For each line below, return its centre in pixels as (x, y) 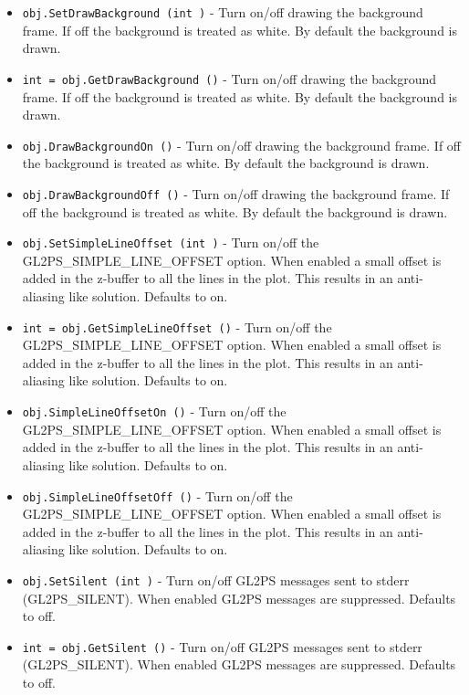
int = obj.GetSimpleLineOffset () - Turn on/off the (177, 326)
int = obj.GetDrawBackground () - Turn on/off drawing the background (229, 78)
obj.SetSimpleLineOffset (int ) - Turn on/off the (171, 242)
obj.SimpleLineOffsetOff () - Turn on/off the (157, 495)
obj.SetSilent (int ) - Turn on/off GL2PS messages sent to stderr (216, 579)
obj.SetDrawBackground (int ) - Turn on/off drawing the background (223, 12)
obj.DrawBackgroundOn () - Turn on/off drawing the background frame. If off (242, 145)
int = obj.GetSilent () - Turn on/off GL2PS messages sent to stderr (222, 646)
